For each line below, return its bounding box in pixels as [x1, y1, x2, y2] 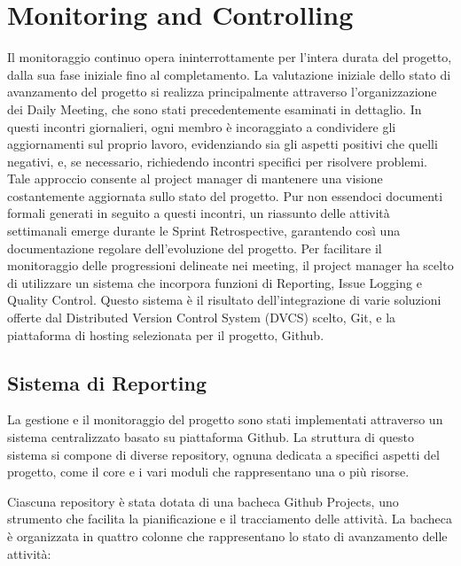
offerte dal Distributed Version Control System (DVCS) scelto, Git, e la [7, 308, 396, 327]
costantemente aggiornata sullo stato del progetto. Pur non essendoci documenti [7, 186, 443, 205]
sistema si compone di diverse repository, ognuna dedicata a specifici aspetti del [7, 445, 440, 463]
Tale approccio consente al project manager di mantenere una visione [7, 169, 383, 188]
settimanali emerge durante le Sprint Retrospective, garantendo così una [7, 221, 401, 240]
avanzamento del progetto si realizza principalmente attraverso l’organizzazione [7, 82, 437, 101]
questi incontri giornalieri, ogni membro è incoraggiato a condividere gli [7, 117, 396, 136]
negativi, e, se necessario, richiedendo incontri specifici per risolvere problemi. [7, 151, 427, 170]
